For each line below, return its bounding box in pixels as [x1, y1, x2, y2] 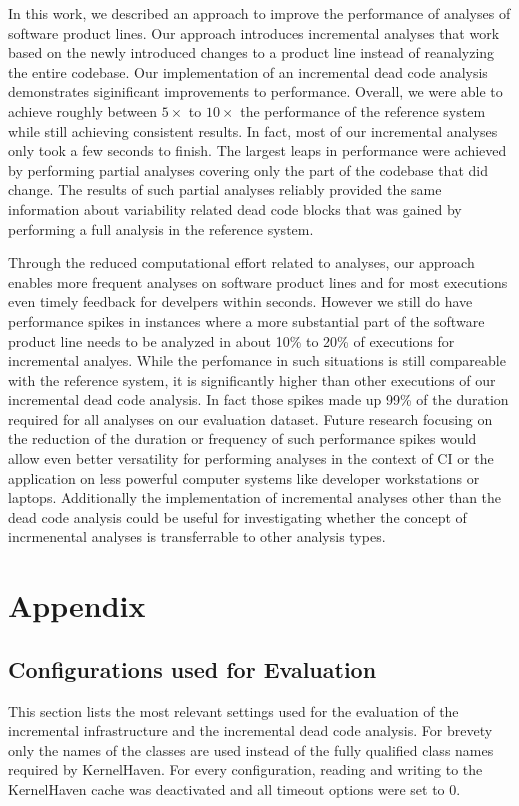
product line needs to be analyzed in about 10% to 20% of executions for [8, 330, 455, 351]
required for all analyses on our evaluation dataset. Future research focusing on [8, 408, 493, 429]
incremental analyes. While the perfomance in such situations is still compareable [8, 350, 506, 371]
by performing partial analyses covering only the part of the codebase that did [8, 159, 488, 180]
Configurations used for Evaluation [8, 653, 377, 684]
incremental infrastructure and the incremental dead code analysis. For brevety [8, 720, 493, 741]
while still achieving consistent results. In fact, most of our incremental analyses [8, 120, 498, 141]
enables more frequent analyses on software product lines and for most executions [8, 271, 508, 292]
